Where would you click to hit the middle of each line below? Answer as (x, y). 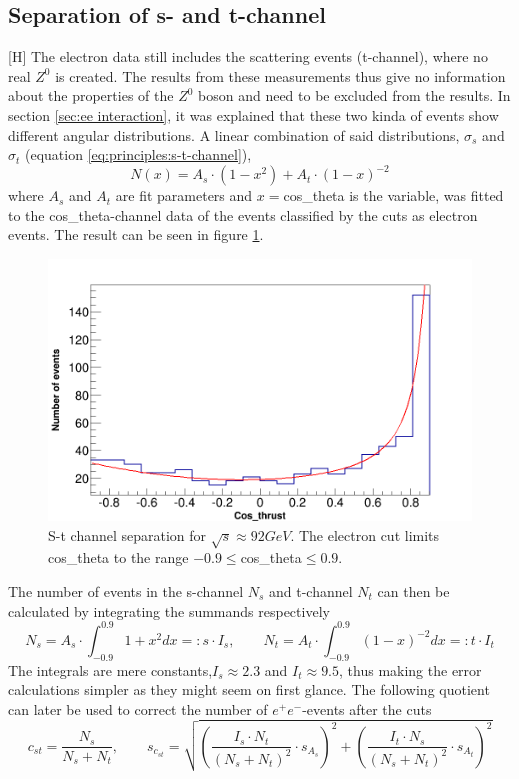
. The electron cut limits (365, 534)
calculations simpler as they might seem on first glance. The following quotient (249, 689)
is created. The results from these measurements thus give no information (280, 75)
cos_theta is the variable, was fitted (393, 195)
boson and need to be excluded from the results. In (354, 95)
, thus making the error (410, 669)
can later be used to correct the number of (138, 708)
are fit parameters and (184, 195)
